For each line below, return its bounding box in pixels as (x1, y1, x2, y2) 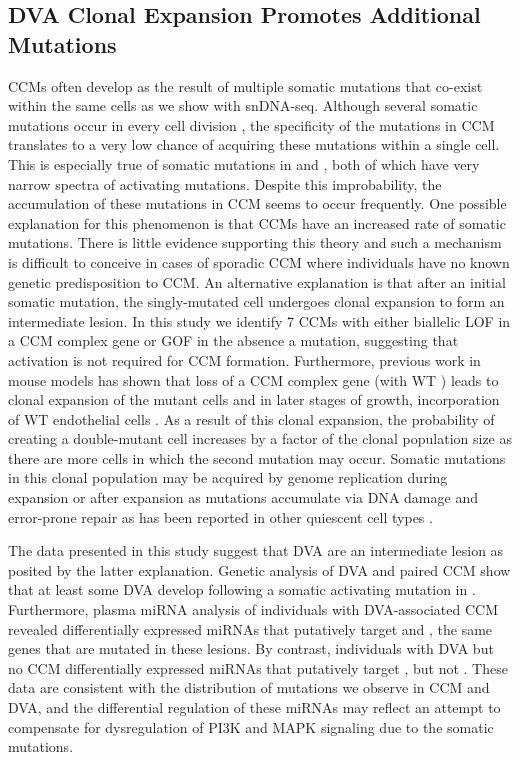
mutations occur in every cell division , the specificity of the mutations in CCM (8, 114, 495, 135)
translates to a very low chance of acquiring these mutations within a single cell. (8, 134, 500, 155)
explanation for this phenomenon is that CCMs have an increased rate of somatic (8, 212, 506, 233)
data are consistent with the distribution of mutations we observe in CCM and (8, 677, 490, 698)
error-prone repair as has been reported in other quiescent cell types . (8, 506, 433, 527)
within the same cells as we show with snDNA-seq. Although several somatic (8, 95, 478, 116)
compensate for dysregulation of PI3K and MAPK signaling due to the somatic (8, 716, 494, 737)
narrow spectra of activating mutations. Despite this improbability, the (8, 173, 442, 194)
